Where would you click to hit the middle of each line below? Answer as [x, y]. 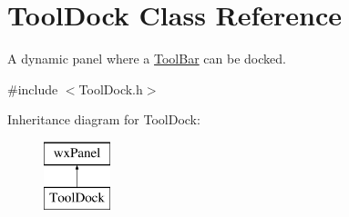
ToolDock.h [111, 89]
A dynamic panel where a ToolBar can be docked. [147, 59]
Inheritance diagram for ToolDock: [104, 119]
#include [33, 89]
